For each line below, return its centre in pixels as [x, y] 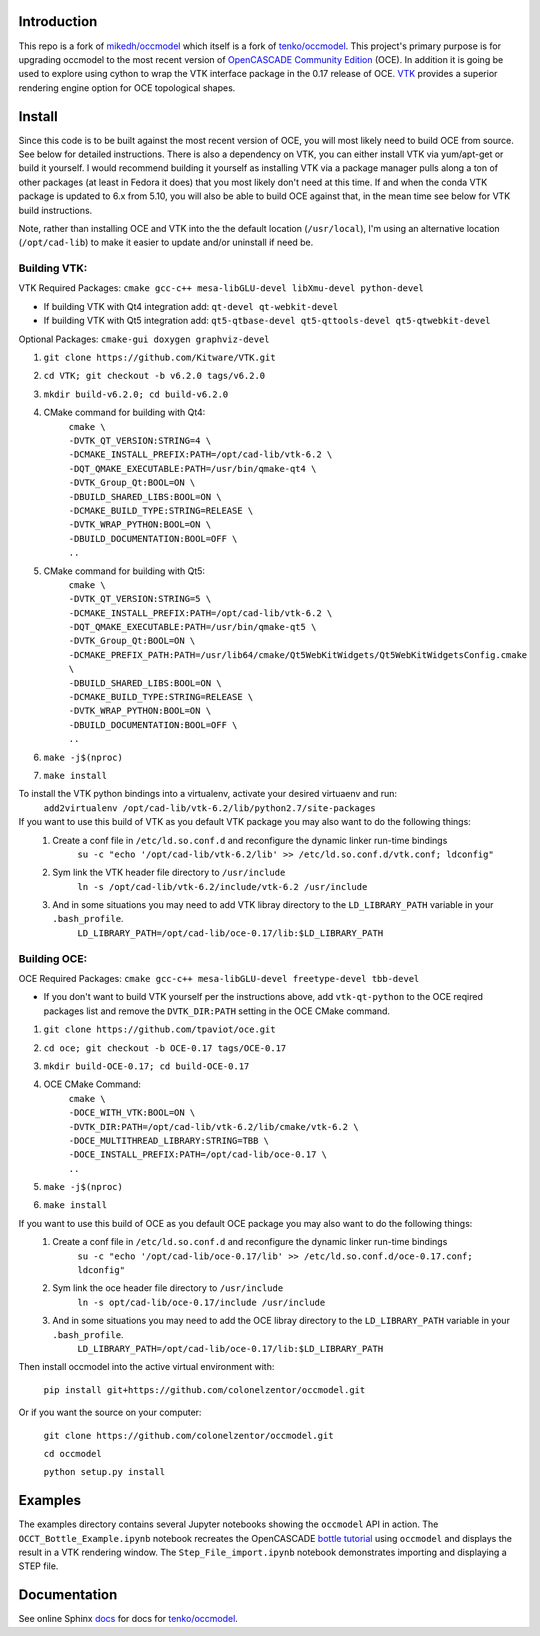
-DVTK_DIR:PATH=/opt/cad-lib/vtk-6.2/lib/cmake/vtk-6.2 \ [213, 1126]
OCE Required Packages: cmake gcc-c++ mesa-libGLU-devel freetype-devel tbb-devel [219, 979]
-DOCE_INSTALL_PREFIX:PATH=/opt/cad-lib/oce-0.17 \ [198, 1154]
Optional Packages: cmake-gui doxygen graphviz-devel [144, 339]
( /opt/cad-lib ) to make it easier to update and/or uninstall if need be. [166, 242]
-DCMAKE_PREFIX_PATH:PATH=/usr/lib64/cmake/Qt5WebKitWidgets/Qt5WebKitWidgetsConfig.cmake [298, 654]
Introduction [58, 21]
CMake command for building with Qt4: [124, 412]
